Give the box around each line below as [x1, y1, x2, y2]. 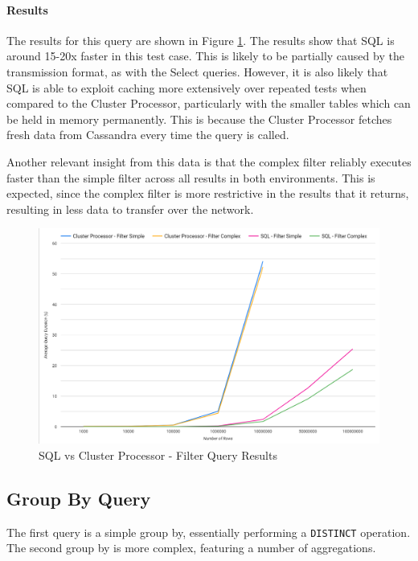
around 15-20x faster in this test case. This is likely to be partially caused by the [6, 47, 404, 64]
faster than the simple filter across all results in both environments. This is [6, 169, 375, 186]
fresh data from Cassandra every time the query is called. [6, 126, 289, 143]
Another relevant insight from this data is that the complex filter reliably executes [6, 153, 412, 170]
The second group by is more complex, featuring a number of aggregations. [6, 539, 376, 556]
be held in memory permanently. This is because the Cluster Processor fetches [6, 110, 392, 127]
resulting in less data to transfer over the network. [6, 200, 254, 217]
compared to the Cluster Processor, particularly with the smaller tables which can [6, 95, 411, 112]
